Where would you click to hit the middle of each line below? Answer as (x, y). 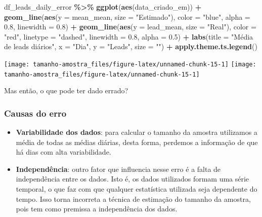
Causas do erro (35, 113)
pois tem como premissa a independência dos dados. (97, 209)
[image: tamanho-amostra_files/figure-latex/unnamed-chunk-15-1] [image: (130, 64)
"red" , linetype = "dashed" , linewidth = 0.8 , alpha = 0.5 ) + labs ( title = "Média (129, 36)
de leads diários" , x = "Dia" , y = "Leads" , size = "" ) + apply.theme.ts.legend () (131, 46)
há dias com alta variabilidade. (63, 152)
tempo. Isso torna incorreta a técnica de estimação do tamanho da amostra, (133, 198)
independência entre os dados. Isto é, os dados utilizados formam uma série (133, 179)
